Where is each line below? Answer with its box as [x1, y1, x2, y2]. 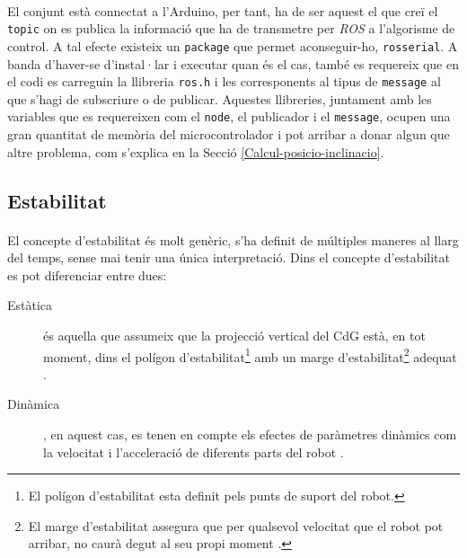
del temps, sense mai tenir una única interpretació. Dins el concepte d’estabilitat [7, 248, 451, 267]
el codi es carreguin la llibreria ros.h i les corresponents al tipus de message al [7, 72, 441, 91]
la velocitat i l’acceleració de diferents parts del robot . [43, 442, 344, 461]
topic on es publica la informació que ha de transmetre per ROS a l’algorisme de [7, 19, 455, 38]
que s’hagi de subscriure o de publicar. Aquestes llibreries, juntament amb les [7, 89, 432, 108]
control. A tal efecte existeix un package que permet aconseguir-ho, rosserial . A [7, 36, 458, 55]
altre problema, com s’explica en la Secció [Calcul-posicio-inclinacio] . [7, 142, 384, 161]
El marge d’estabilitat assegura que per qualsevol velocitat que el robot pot [28, 516, 444, 535]
